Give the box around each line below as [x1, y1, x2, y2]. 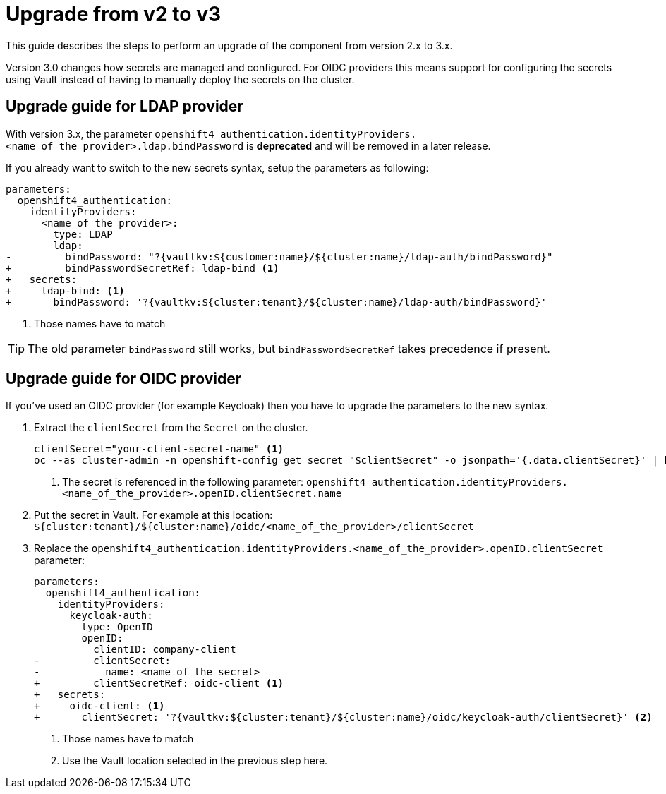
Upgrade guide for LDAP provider [6, 97, 243, 116]
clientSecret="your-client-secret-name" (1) [34, 443, 284, 455]
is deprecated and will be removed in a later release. [246, 139, 491, 152]
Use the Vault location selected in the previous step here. [62, 754, 328, 767]
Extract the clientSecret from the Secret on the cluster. [34, 421, 308, 434]
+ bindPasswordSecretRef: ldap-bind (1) [6, 262, 279, 274]
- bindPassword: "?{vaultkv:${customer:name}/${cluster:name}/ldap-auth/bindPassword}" [6, 251, 553, 263]
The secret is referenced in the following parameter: [62, 476, 304, 488]
